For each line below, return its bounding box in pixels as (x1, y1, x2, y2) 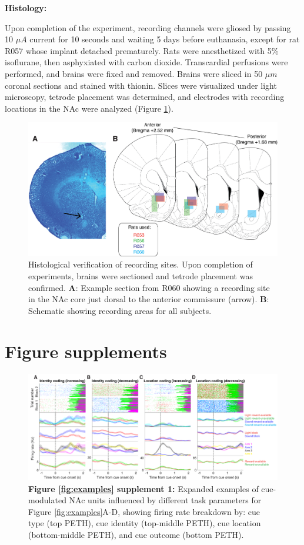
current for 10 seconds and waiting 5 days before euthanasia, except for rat (29, 33, 300, 45)
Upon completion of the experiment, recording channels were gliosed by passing (5, 21, 291, 34)
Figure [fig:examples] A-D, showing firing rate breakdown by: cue (28, 505, 260, 517)
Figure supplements (5, 339, 167, 363)
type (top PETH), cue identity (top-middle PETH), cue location (28, 517, 261, 529)
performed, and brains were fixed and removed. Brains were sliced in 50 (5, 67, 263, 79)
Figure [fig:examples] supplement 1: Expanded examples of (28, 482, 259, 494)
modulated (28, 494, 66, 506)
